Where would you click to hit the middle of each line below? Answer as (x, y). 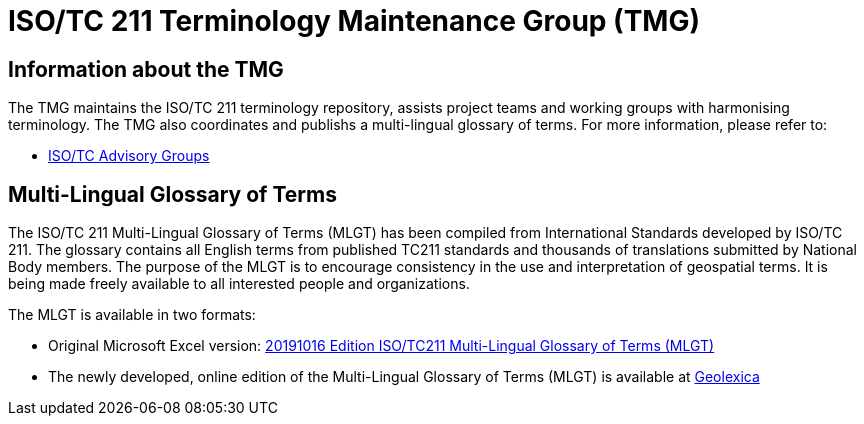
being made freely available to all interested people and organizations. (239, 284)
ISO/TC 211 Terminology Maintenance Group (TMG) (354, 21)
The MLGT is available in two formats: (132, 315)
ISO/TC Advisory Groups (129, 156)
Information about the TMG (146, 69)
